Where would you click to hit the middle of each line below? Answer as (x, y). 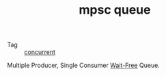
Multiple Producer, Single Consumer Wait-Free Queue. (84, 65)
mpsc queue (115, 10)
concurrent (40, 52)
